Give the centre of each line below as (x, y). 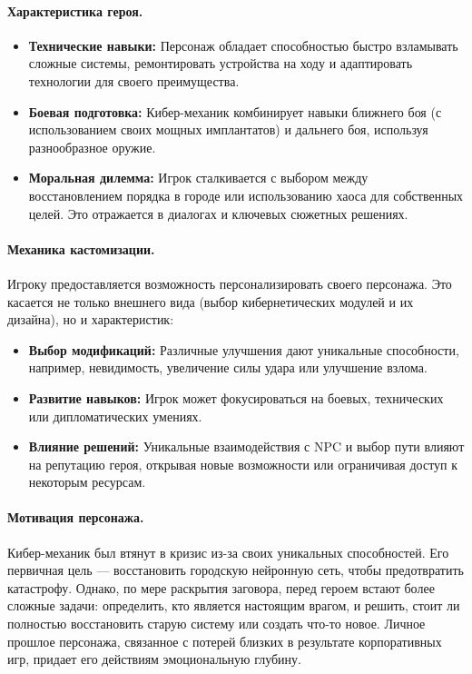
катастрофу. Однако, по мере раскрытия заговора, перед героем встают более (221, 587)
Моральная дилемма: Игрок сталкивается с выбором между (198, 178)
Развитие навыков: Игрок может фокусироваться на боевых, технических (236, 397)
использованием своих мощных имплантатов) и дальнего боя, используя (228, 129)
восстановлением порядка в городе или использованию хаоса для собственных (246, 195)
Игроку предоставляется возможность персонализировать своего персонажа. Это (230, 283)
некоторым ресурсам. (87, 482)
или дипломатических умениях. (115, 416)
